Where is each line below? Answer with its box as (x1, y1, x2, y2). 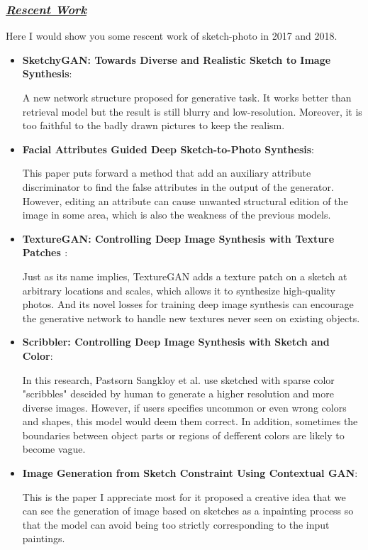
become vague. (22, 441, 86, 456)
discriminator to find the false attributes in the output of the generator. (22, 179, 334, 194)
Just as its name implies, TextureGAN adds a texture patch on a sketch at (22, 268, 347, 283)
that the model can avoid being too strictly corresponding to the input (22, 517, 330, 532)
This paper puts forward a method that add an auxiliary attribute (22, 165, 311, 180)
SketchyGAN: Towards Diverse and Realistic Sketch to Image (22, 52, 331, 67)
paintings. (22, 531, 65, 546)
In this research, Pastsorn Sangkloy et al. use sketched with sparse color (22, 372, 335, 387)
